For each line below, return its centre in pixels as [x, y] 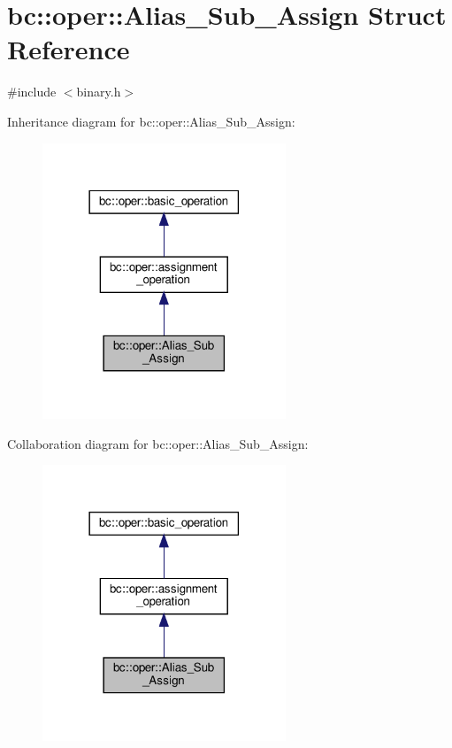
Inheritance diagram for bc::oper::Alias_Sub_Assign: [151, 121]
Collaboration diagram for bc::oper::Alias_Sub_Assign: [158, 443]
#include [32, 92]
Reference [69, 49]
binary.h [99, 92]
